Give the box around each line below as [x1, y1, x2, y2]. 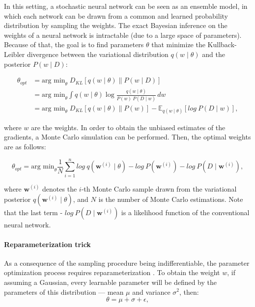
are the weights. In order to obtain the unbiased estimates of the [31, 122, 226, 132]
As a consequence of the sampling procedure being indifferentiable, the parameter [4, 257, 250, 268]
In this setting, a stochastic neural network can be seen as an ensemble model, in [4, 1, 248, 11]
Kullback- [207, 39, 237, 50]
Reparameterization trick [4, 239, 91, 249]
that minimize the [151, 39, 205, 50]
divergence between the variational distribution [27, 49, 169, 59]
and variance [132, 286, 170, 297]
